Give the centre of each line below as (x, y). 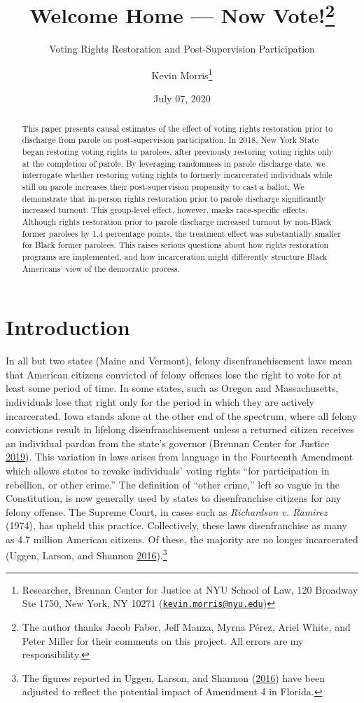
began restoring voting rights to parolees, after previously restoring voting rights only (178, 151)
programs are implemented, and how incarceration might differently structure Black (175, 256)
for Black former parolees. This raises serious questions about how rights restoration (175, 245)
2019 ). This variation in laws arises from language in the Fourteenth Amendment (180, 457)
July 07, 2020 (182, 98)
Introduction (68, 327)
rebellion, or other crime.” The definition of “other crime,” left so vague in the (173, 484)
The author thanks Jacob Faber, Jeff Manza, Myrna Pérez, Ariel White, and (186, 626)
